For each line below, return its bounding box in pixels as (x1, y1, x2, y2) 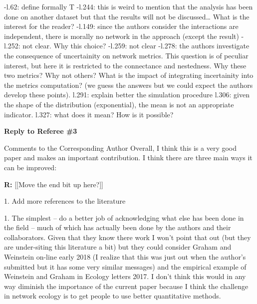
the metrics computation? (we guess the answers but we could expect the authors (4, 79, 253, 90)
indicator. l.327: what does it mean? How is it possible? (4, 109, 174, 119)
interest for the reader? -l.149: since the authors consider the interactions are (4, 21, 239, 31)
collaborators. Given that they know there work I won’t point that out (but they (4, 232, 251, 242)
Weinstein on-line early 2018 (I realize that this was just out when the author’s (4, 252, 246, 262)
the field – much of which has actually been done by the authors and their (4, 222, 231, 233)
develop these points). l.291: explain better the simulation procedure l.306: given (4, 89, 250, 100)
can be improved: (4, 162, 57, 172)
